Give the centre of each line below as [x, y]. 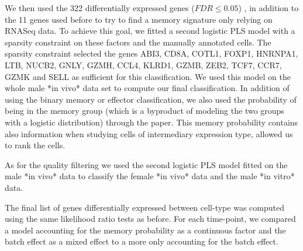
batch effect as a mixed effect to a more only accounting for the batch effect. [142, 241]
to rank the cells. [35, 145]
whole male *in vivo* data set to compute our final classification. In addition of [147, 88]
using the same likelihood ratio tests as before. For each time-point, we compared [150, 219]
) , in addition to [268, 8]
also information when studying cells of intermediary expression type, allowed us [149, 133]
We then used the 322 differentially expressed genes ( [100, 8]
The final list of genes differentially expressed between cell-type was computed [144, 207]
